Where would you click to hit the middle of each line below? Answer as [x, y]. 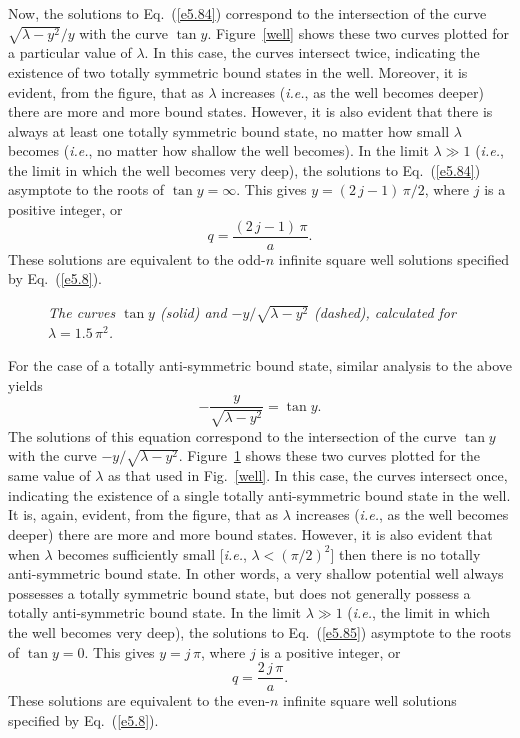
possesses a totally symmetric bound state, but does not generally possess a [239, 592]
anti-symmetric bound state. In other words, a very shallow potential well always [256, 573]
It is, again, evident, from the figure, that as [143, 514]
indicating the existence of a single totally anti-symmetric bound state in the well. [259, 494]
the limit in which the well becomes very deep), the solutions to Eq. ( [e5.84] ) [244, 169]
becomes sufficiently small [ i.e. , [152, 553]
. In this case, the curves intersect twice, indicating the [312, 52]
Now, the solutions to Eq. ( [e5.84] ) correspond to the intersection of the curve [247, 13]
